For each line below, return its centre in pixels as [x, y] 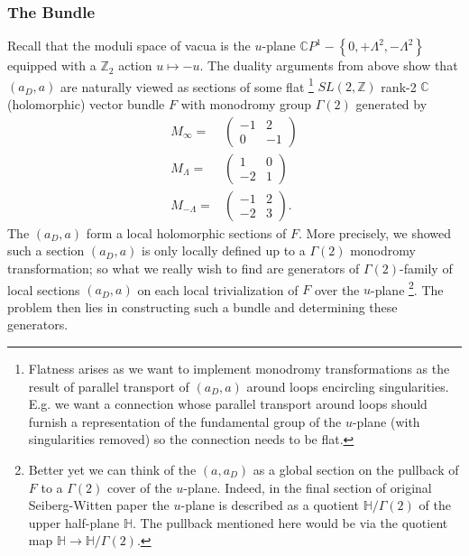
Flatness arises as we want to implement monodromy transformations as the [239, 368]
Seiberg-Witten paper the [99, 505]
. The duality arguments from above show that [329, 65]
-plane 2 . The [407, 288]
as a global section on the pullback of [356, 469]
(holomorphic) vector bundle [86, 104]
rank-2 [399, 86]
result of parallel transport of [109, 386]
